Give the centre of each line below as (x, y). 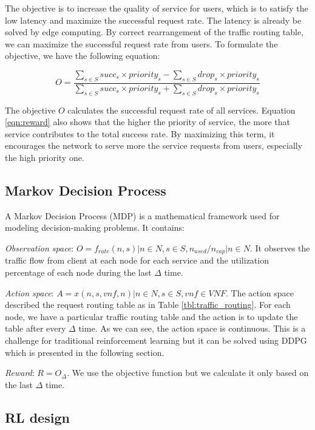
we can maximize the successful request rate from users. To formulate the (141, 43)
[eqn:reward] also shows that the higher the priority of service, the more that (147, 122)
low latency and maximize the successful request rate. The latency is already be (153, 20)
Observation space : (39, 247)
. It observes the (280, 247)
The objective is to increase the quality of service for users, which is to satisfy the (157, 8)
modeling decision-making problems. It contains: (95, 227)
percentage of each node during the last (78, 272)
